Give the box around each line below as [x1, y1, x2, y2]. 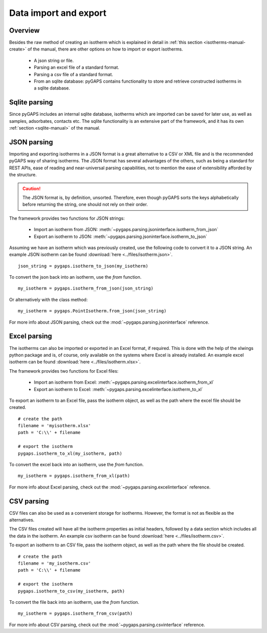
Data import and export [9, 7, 106, 18]
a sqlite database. [34, 85, 70, 91]
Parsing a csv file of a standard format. [34, 71, 113, 77]
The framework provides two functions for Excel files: [9, 368, 119, 374]
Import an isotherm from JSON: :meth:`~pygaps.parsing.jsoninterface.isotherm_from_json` [34, 227, 219, 233]
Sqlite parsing [9, 98, 53, 106]
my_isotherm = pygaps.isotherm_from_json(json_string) [18, 286, 154, 292]
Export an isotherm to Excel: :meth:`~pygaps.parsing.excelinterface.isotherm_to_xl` [34, 386, 203, 392]
